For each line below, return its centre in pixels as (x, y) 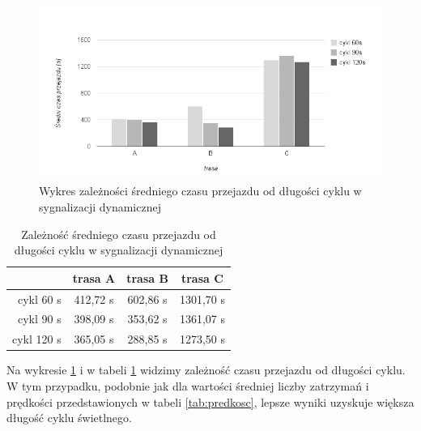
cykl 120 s (37, 339)
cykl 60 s (40, 299)
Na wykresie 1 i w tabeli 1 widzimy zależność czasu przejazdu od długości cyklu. (206, 370)
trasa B (147, 277)
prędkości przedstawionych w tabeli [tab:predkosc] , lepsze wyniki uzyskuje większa (210, 401)
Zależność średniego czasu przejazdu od (119, 234)
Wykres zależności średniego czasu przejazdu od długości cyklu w (200, 191)
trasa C (202, 277)
